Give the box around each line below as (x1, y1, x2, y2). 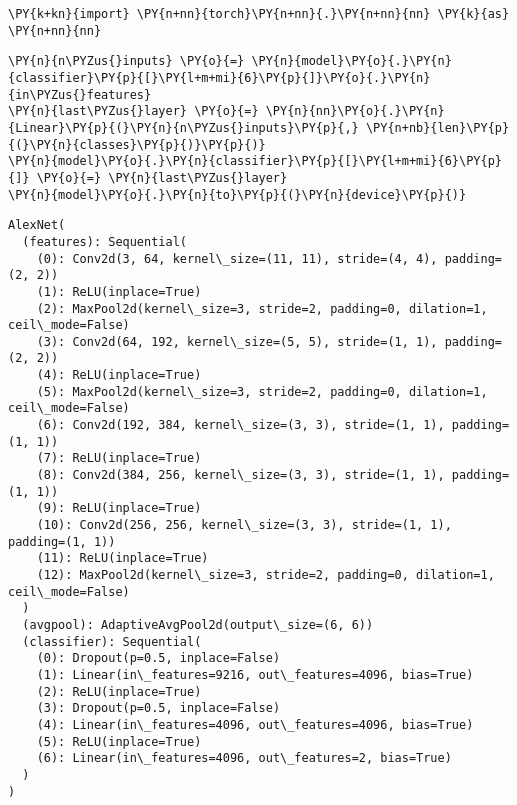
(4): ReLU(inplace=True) (36, 368, 202, 383)
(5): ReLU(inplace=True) (36, 734, 202, 749)
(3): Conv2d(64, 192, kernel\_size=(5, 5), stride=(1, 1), (36, 334, 438, 349)
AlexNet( (8, 218, 66, 233)
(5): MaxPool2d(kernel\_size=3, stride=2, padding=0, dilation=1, (36, 384, 488, 399)
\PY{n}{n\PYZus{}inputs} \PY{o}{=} (8, 54, 245, 69)
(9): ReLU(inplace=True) (36, 501, 202, 516)
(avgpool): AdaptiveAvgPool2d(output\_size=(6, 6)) (22, 617, 374, 632)
